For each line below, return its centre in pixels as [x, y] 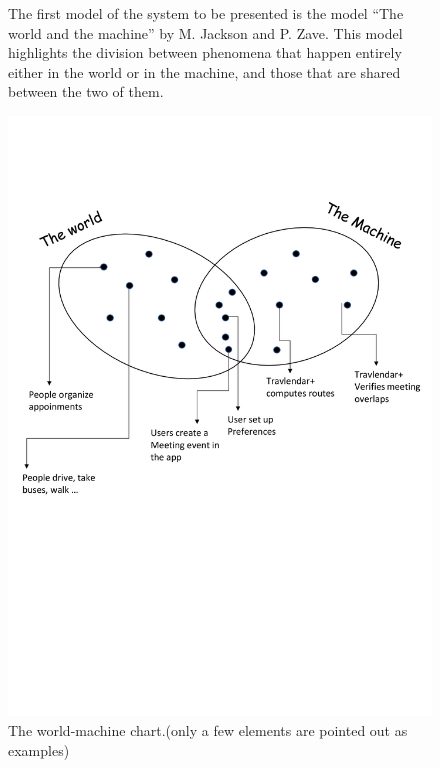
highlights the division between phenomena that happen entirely [205, 52]
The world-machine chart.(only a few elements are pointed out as [208, 730]
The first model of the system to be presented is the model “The [206, 13]
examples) [39, 749]
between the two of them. [86, 91]
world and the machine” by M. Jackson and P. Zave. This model [205, 32]
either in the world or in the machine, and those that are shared [204, 71]
